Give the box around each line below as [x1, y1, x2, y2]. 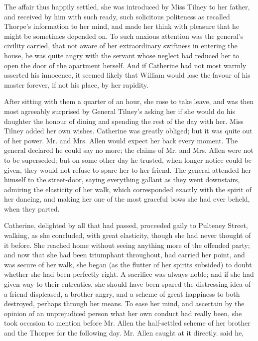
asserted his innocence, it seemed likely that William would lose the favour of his [4, 70, 251, 80]
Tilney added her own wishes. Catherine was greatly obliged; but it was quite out [4, 125, 253, 136]
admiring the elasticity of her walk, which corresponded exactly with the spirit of [4, 184, 252, 194]
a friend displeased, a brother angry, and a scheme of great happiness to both [4, 288, 240, 299]
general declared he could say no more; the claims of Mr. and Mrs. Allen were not [4, 145, 254, 155]
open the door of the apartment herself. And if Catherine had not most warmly [4, 60, 247, 70]
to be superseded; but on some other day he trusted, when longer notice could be [4, 154, 252, 165]
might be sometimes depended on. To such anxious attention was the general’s [4, 30, 244, 41]
